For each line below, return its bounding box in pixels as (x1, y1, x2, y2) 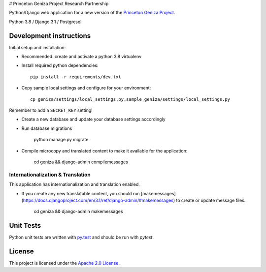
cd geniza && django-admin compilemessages (33, 159, 128, 165)
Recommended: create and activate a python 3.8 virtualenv (21, 54, 142, 60)
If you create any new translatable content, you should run (21, 190, 140, 196)
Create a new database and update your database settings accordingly (21, 116, 166, 122)
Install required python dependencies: (21, 62, 99, 68)
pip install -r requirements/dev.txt (30, 74, 122, 80)
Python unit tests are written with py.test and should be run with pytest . (9, 234, 154, 241)
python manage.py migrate (33, 137, 89, 143)
